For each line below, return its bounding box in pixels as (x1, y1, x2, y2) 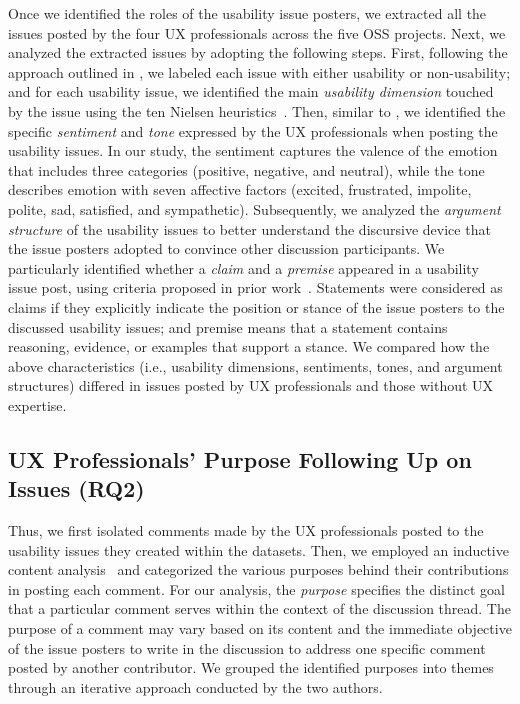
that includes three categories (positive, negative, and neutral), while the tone (8, 159, 485, 180)
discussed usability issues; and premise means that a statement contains (8, 316, 448, 337)
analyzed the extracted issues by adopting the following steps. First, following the (8, 42, 508, 63)
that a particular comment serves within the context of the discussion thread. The (8, 598, 511, 619)
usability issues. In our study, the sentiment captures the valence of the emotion (8, 140, 498, 161)
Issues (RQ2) (8, 473, 145, 504)
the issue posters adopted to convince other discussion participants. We (8, 238, 445, 259)
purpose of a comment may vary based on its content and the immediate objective (8, 618, 512, 639)
